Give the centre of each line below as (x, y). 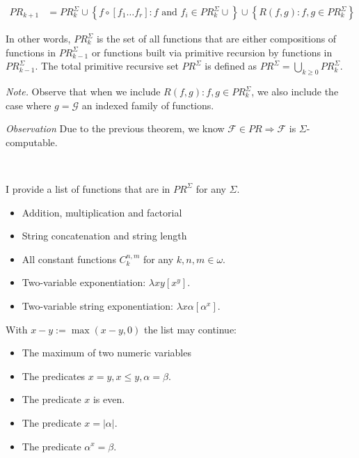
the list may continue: (190, 329)
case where (29, 105)
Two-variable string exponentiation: (97, 305)
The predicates (54, 376)
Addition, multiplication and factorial (102, 212)
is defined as (231, 66)
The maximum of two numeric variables (106, 353)
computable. (32, 142)
